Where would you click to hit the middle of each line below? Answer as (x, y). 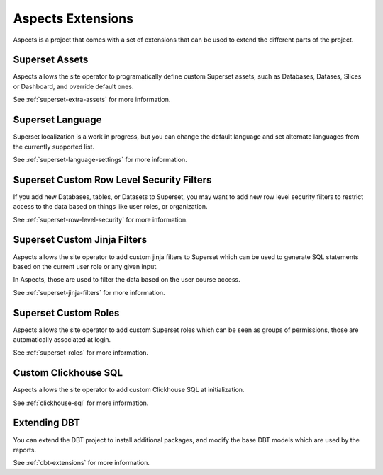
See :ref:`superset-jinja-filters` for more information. (89, 292)
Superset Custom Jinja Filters (80, 240)
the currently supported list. (54, 147)
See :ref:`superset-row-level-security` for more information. (100, 219)
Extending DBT (47, 423)
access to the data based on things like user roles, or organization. (111, 207)
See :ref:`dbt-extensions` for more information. (82, 463)
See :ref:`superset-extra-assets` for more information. (92, 100)
